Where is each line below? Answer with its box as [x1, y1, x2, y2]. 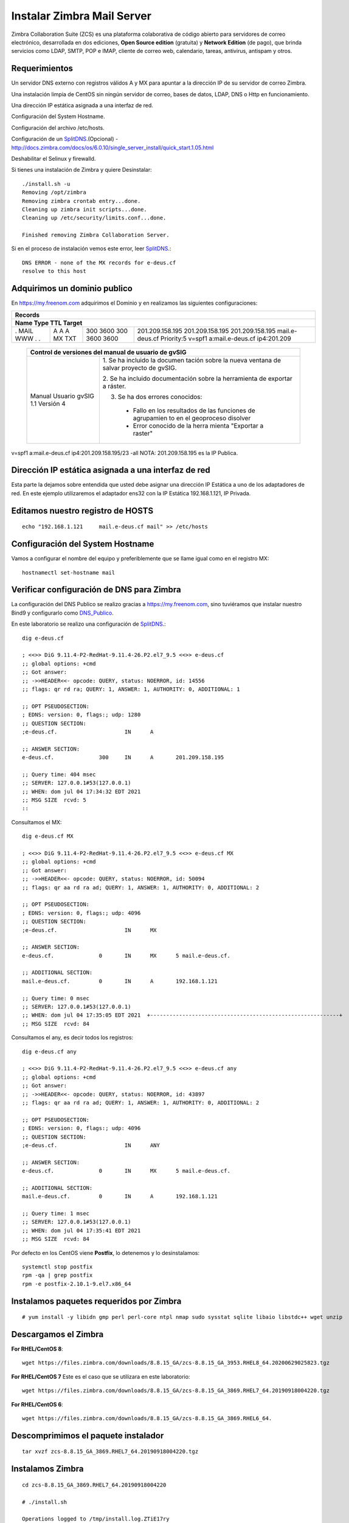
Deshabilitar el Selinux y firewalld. [11, 155, 96, 162]
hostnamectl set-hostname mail [22, 569, 116, 576]
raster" [133, 429, 153, 437]
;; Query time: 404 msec [22, 771, 96, 778]
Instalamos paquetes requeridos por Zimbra [11, 1296, 182, 1306]
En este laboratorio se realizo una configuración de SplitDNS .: [11, 620, 167, 627]
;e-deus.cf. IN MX [22, 927, 157, 933]
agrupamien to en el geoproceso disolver [133, 414, 251, 422]
